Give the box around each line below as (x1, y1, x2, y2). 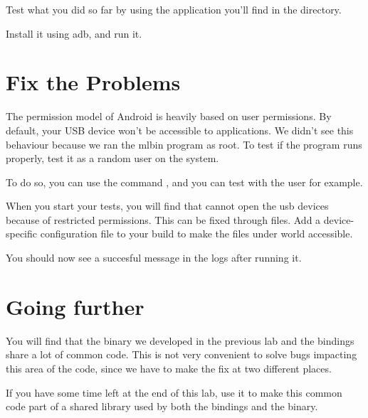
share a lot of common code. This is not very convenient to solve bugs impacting (6, 347, 357, 362)
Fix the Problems (6, 68, 181, 97)
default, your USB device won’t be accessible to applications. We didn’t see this (6, 122, 354, 137)
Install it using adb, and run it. (6, 26, 142, 41)
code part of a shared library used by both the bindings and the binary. (6, 399, 318, 414)
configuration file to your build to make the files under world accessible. (40, 226, 353, 241)
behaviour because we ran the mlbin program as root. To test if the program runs (6, 136, 362, 151)
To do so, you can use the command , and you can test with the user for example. (6, 174, 363, 189)
